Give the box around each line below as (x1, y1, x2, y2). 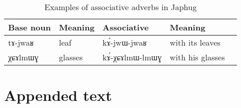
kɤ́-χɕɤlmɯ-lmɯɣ (102, 51, 162, 63)
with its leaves (170, 37, 221, 48)
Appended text (4, 85, 112, 105)
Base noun (8, 21, 51, 33)
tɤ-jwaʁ (8, 37, 34, 48)
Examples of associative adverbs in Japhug (44, 1, 197, 13)
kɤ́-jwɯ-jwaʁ (102, 37, 147, 48)
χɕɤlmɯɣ (8, 51, 39, 63)
